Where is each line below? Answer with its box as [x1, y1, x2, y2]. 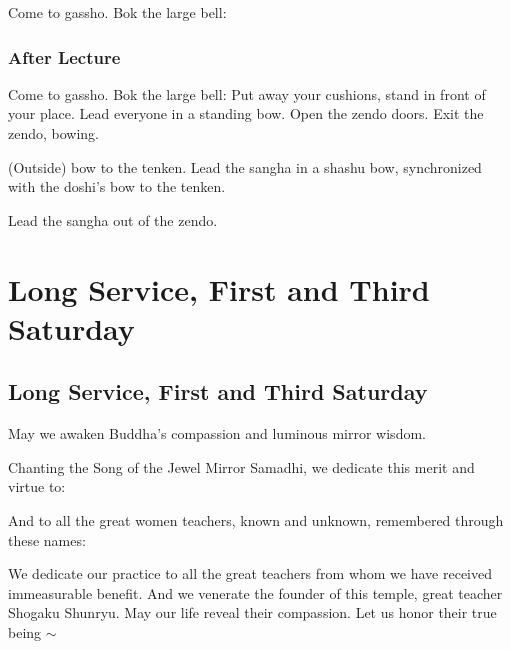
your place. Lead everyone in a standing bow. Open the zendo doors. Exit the [8, 103, 484, 124]
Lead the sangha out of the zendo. [8, 209, 218, 230]
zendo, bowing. [8, 123, 100, 143]
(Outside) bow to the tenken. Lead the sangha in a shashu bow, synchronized [8, 156, 482, 177]
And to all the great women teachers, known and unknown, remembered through [8, 509, 504, 530]
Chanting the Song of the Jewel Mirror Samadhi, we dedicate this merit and [8, 456, 475, 477]
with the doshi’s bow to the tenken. [8, 176, 226, 197]
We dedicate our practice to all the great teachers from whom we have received [8, 563, 493, 584]
